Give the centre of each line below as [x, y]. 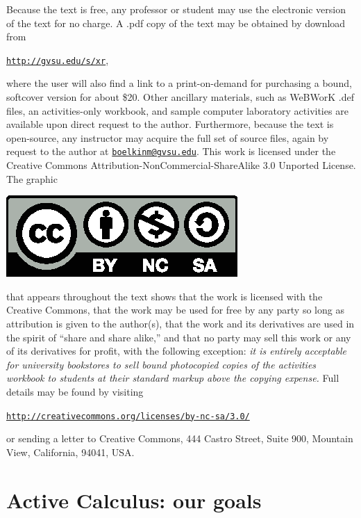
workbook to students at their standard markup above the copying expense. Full [173, 378]
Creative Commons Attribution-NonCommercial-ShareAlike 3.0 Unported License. [181, 165]
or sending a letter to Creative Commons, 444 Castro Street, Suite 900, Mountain [180, 438]
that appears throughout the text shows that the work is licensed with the [165, 296]
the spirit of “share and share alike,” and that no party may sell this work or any [179, 337]
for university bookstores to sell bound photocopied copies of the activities [161, 364]
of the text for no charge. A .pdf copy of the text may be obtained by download [176, 23]
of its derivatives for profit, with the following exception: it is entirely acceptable [177, 351]
